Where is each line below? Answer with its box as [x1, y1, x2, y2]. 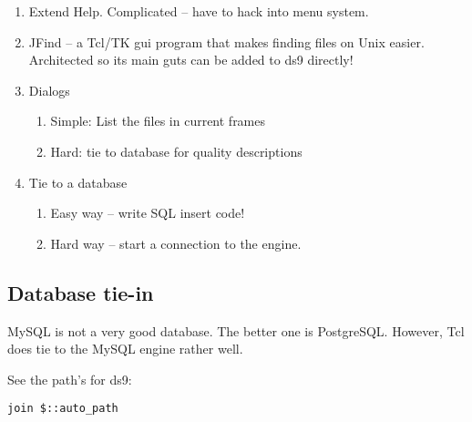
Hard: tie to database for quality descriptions [50, 141, 303, 160]
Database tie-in [7, 278, 154, 306]
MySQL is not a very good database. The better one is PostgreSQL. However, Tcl [7, 321, 465, 340]
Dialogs [28, 80, 70, 99]
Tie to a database [28, 172, 128, 191]
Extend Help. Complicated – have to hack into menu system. [28, 2, 369, 20]
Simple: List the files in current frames [50, 111, 266, 130]
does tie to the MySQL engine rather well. [7, 339, 243, 358]
